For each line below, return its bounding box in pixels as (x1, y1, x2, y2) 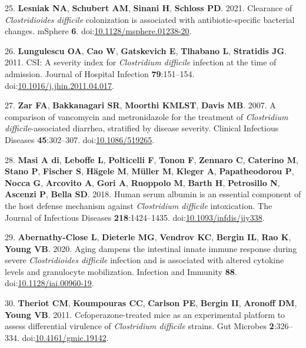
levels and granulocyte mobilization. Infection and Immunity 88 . (5, 265, 237, 277)
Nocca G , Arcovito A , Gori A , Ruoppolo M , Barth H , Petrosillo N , (5, 176, 280, 188)
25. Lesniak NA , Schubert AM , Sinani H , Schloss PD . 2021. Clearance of (5, 2, 292, 14)
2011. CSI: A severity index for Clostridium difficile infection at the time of (5, 56, 277, 68)
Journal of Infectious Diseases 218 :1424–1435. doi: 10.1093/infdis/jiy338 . (5, 211, 265, 223)
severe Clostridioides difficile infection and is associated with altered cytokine (5, 254, 284, 266)
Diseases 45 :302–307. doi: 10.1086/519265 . (5, 133, 155, 145)
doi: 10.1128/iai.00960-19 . (5, 277, 94, 289)
